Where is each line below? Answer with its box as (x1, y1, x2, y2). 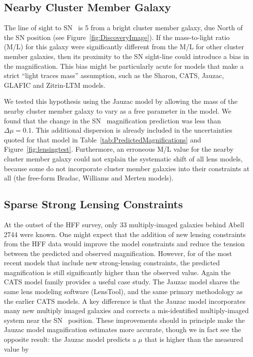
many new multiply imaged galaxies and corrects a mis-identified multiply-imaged (4, 305, 249, 316)
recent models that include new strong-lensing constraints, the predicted (4, 258, 220, 268)
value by (4, 343, 29, 354)
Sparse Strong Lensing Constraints (4, 197, 183, 212)
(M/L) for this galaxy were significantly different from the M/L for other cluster (4, 41, 244, 52)
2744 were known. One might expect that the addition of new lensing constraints (4, 229, 246, 239)
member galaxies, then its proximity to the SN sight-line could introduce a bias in (4, 51, 249, 61)
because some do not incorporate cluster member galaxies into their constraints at (4, 163, 250, 173)
